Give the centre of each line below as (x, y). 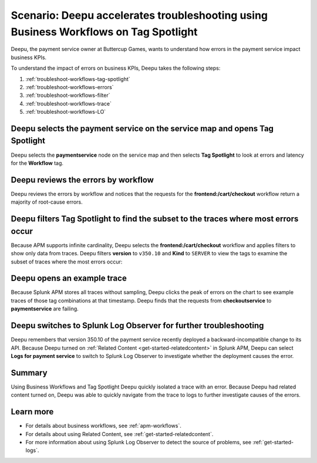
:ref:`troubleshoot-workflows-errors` (70, 87)
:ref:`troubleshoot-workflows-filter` (68, 95)
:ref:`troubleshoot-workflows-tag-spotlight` (78, 79)
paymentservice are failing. (45, 309)
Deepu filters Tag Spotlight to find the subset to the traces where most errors (155, 219)
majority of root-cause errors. (47, 202)
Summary (29, 373)
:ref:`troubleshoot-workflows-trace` (68, 103)
